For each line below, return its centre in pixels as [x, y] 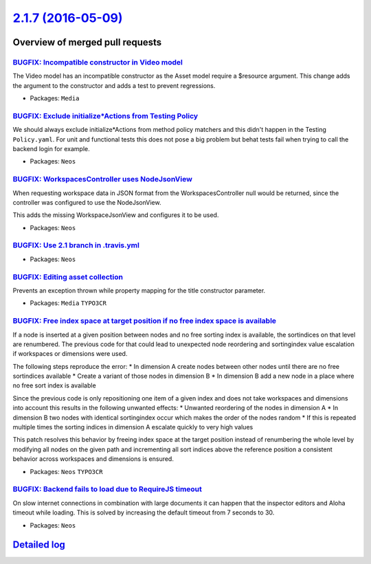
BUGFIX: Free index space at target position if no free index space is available [145, 321]
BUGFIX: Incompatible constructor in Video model [98, 62]
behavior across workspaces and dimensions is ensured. [93, 459]
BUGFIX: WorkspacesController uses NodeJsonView [102, 179]
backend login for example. [51, 149]
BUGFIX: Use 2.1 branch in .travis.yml [76, 245]
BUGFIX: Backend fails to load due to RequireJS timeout [108, 489]
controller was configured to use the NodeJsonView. [87, 202]
